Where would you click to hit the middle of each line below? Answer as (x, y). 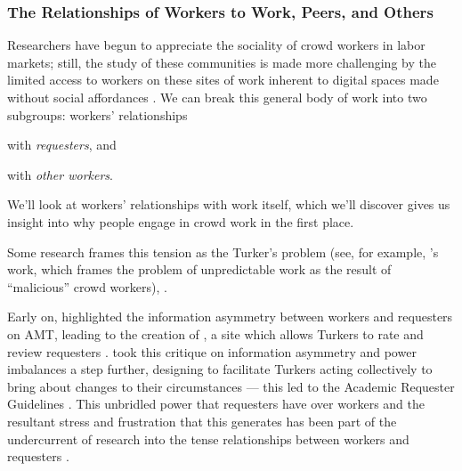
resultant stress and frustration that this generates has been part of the (202, 421)
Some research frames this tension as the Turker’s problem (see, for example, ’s (223, 252)
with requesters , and (62, 145)
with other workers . (61, 174)
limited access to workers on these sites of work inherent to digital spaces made (223, 80)
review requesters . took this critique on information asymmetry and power (212, 351)
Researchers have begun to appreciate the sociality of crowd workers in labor (216, 45)
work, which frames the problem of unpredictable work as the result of (199, 269)
